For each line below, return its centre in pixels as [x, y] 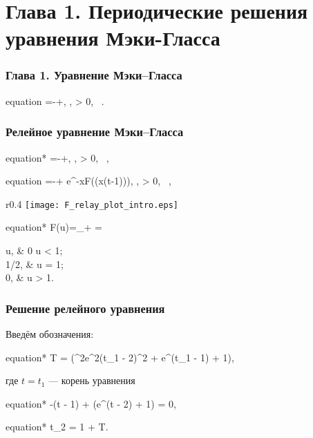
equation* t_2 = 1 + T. [57, 427]
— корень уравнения [92, 380]
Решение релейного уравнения [85, 308]
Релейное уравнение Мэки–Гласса [95, 132]
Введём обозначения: [50, 334]
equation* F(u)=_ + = [54, 227]
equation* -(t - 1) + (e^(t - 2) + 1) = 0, [91, 403]
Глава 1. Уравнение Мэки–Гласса [94, 75]
